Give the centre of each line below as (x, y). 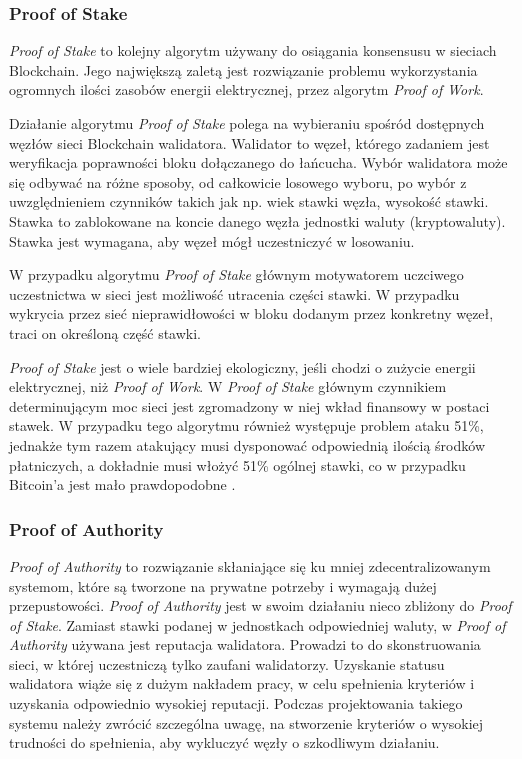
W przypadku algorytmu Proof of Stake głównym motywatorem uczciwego (236, 274)
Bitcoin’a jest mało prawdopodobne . (122, 484)
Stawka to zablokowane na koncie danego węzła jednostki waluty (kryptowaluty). (257, 220)
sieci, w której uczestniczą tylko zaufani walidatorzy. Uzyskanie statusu (227, 663)
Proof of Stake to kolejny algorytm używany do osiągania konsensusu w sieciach (253, 50)
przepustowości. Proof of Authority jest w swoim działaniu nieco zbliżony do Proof (260, 605)
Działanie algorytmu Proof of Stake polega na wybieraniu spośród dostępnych (247, 123)
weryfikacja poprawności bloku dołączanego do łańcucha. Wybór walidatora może (258, 162)
